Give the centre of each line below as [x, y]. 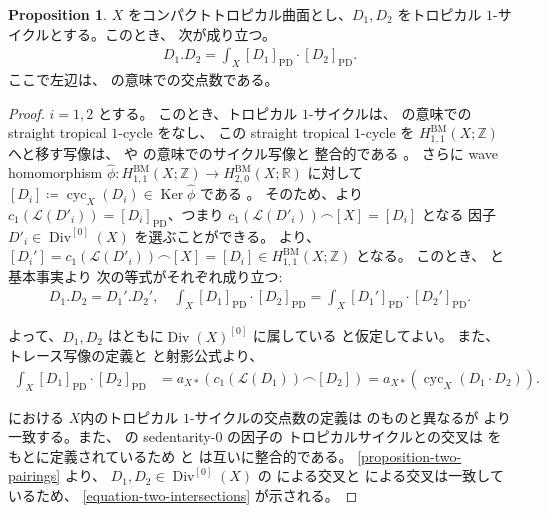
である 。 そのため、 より [281, 193]
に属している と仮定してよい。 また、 [376, 335]
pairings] [34, 475]
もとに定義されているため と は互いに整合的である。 [180, 455]
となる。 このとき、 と [430, 255]
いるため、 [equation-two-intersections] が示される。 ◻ [183, 495]
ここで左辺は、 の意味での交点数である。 [143, 79]
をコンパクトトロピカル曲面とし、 [239, 14]
